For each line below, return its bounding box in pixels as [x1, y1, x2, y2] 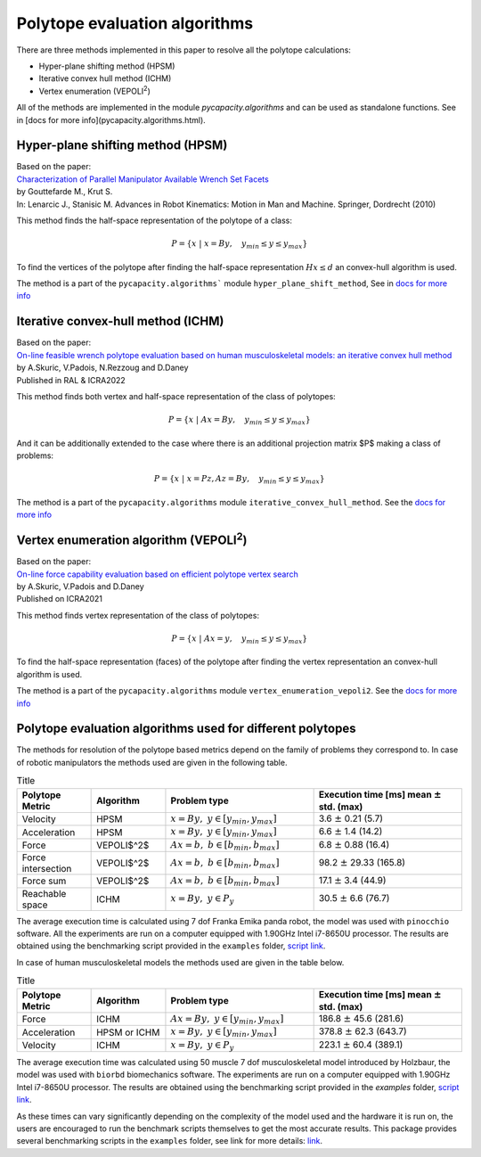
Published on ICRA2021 [16, 594, 102, 604]
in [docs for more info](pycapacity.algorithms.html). [16, 114, 207, 125]
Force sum [21, 874, 67, 887]
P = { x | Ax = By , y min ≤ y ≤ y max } [167, 414, 311, 427]
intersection [21, 863, 72, 875]
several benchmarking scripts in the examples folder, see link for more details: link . [16, 1136, 323, 1146]
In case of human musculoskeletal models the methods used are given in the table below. [16, 956, 345, 967]
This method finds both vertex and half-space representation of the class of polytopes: [16, 390, 336, 401]
